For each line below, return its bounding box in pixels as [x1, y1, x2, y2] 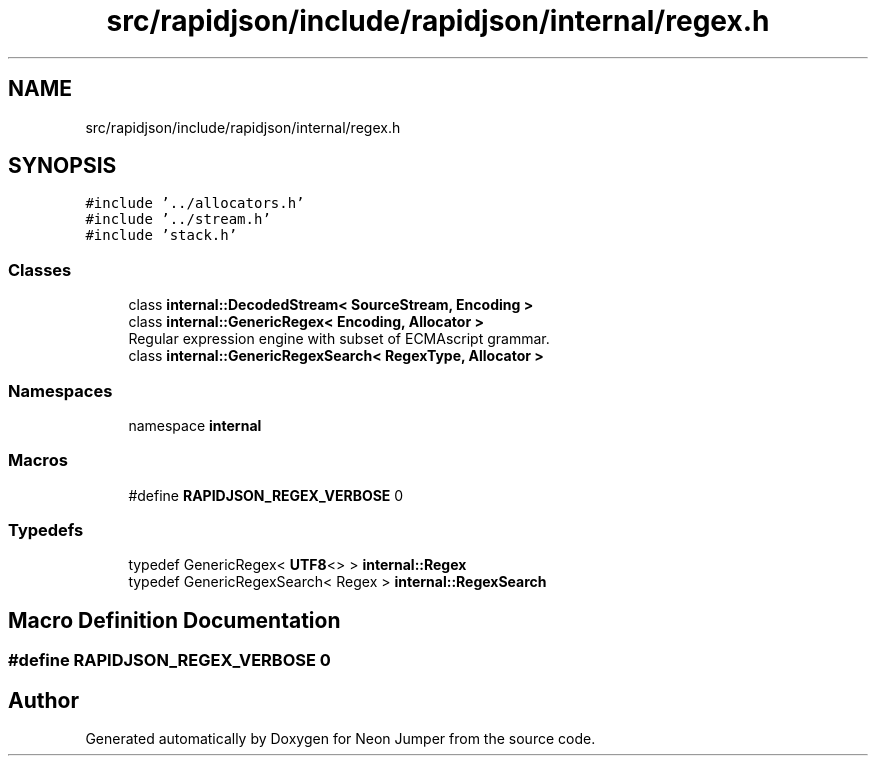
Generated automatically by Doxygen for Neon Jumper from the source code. [85, 730, 596, 748]
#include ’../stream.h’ [85, 211, 271, 228]
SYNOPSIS [8, 153, 117, 179]
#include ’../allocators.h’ [85, 195, 305, 212]
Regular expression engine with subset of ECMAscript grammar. [128, 330, 550, 348]
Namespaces [8, 380, 113, 401]
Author [8, 687, 79, 713]
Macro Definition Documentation [8, 607, 341, 633]
